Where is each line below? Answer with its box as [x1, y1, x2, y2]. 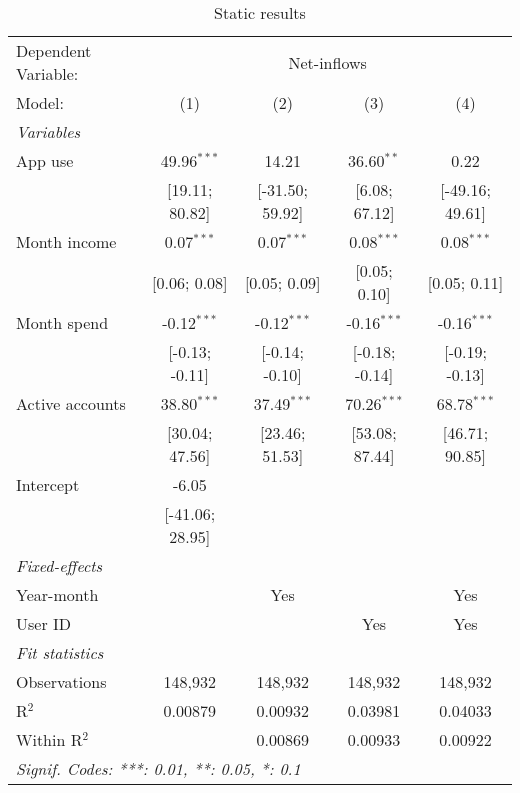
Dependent [16, 39, 92, 62]
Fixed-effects [16, 554, 103, 577]
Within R [16, 728, 83, 751]
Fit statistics [16, 641, 104, 664]
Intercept [16, 473, 80, 496]
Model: [16, 91, 65, 114]
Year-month [16, 583, 99, 606]
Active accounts [16, 392, 126, 415]
